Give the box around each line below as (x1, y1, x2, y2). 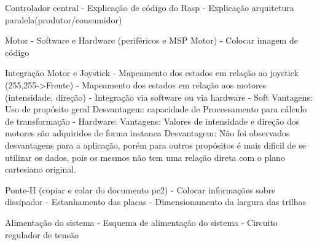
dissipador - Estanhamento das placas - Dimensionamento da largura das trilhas (5, 195, 306, 208)
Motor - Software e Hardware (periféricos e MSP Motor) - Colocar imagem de (5, 34, 298, 47)
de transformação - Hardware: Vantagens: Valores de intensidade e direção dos (5, 114, 300, 127)
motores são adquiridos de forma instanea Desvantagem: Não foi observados (5, 126, 290, 139)
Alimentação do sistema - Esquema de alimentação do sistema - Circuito (5, 216, 278, 228)
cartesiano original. (5, 163, 77, 176)
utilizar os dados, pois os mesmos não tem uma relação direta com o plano (5, 150, 285, 163)
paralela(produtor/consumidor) (5, 13, 122, 26)
